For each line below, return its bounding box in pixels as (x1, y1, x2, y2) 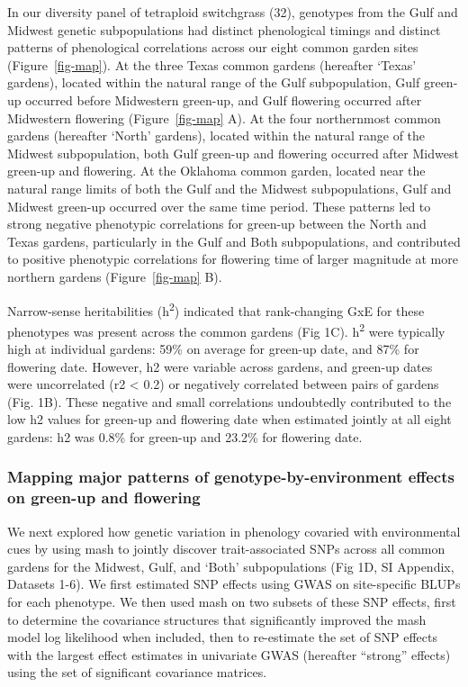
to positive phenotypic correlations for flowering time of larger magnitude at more (7, 249, 458, 268)
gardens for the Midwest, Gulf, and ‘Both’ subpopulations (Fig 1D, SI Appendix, (7, 556, 454, 575)
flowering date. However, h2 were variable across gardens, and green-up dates (7, 357, 433, 375)
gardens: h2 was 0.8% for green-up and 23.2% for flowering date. (7, 427, 363, 446)
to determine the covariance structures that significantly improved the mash (7, 610, 427, 628)
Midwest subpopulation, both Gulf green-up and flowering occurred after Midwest (7, 143, 459, 162)
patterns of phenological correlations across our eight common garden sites (7, 38, 418, 57)
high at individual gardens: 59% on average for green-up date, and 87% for (7, 339, 419, 357)
